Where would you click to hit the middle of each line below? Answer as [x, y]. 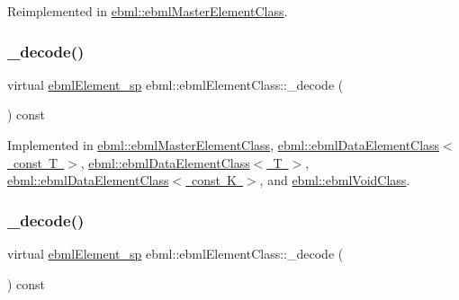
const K [214, 180]
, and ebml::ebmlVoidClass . [335, 180]
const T [36, 162]
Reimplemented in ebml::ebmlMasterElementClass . [148, 11]
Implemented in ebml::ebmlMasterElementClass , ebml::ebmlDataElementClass [224, 145]
